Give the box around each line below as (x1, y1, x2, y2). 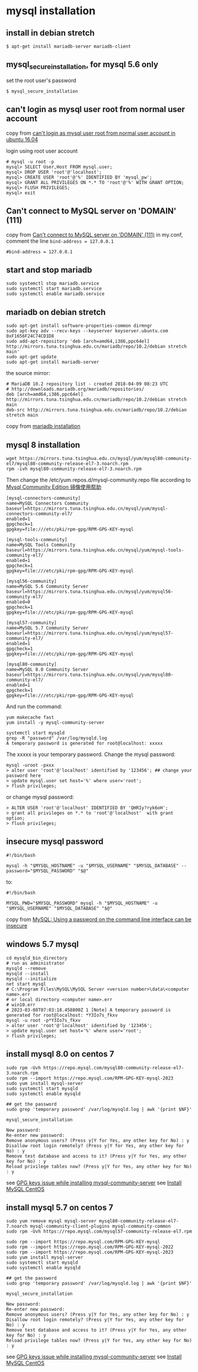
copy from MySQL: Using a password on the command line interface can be (6, 916, 191, 923)
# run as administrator (6, 960, 65, 966)
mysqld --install (6, 970, 49, 977)
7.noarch (6, 1224, 28, 1230)
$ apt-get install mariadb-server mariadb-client (6, 43, 132, 49)
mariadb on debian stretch (6, 307, 106, 317)
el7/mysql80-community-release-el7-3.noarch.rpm (6, 461, 129, 467)
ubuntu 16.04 (6, 135, 39, 143)
